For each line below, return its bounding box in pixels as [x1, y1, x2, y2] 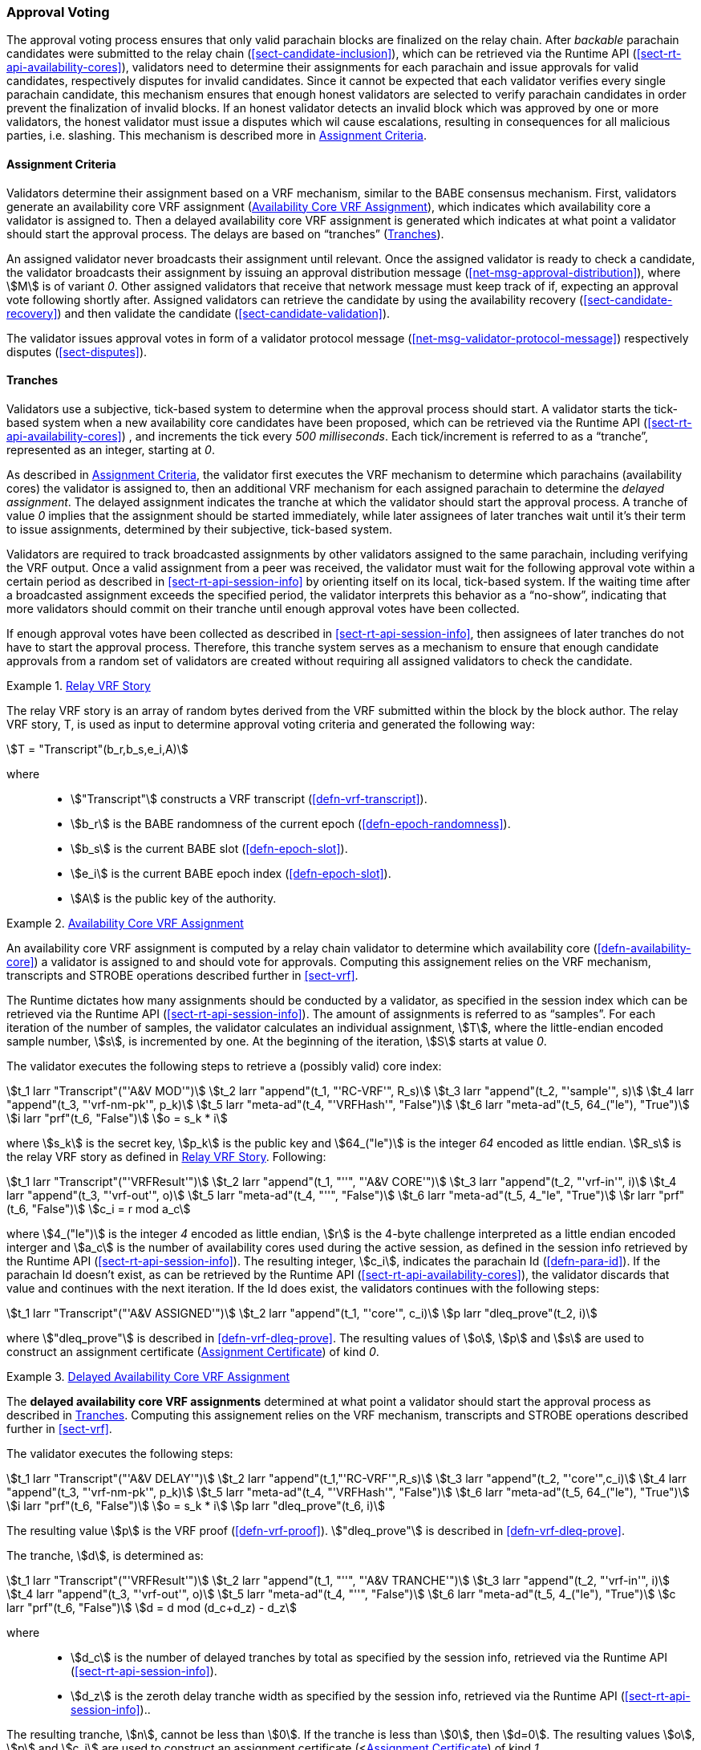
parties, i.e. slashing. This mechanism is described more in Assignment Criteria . [6, 128, 427, 143]
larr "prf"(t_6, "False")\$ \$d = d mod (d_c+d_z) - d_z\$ [6, 1600, 297, 1614]
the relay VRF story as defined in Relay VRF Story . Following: [6, 1149, 326, 1163]
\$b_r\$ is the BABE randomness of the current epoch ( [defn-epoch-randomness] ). [71, 816, 511, 830]
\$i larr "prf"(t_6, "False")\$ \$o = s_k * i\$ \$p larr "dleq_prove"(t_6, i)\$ [6, 1498, 385, 1512]
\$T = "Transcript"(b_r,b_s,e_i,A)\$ [6, 741, 188, 756]
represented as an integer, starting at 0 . [6, 442, 215, 457]
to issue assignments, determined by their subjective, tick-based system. [6, 522, 392, 536]
